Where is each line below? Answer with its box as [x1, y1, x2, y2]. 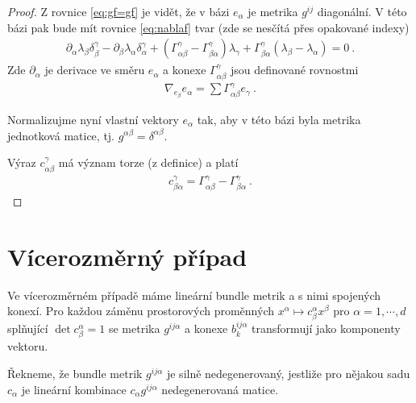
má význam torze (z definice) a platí [58, 154, 239, 171]
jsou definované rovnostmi [230, 61, 359, 78]
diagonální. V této [317, 3, 407, 19]
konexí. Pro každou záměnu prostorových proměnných [7, 302, 275, 319]
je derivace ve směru [44, 61, 145, 78]
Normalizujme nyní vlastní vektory [7, 110, 179, 127]
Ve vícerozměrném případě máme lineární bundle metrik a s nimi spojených [7, 286, 381, 303]
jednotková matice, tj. [7, 127, 114, 143]
